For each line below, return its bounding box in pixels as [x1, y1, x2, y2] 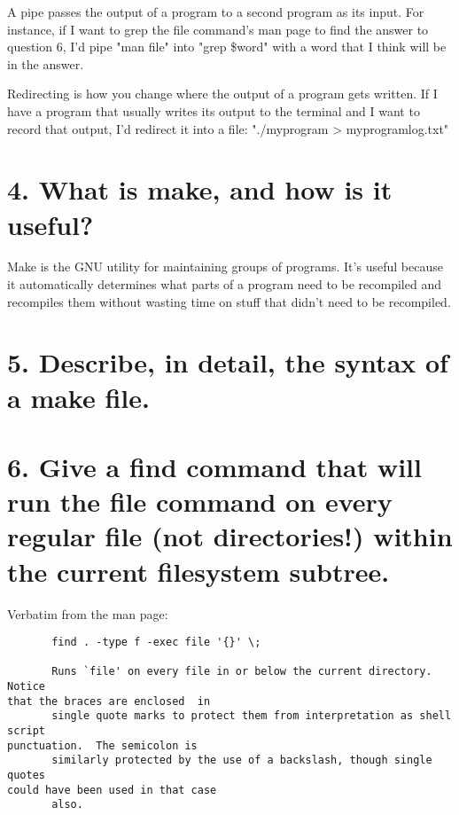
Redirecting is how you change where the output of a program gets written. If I [7, 84, 438, 103]
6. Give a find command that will [7, 449, 422, 484]
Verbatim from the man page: [7, 604, 168, 623]
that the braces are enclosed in [7, 694, 211, 708]
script [7, 725, 45, 738]
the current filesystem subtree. [7, 552, 390, 589]
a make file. [7, 379, 150, 415]
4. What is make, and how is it [7, 171, 393, 208]
